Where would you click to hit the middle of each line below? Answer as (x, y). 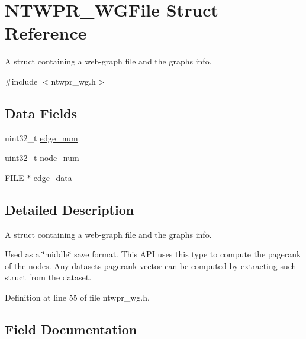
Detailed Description (70, 209)
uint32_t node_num (42, 158)
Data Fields (41, 113)
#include (21, 81)
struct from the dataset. (48, 277)
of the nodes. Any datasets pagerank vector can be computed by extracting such (151, 265)
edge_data (53, 177)
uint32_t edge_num (41, 138)
